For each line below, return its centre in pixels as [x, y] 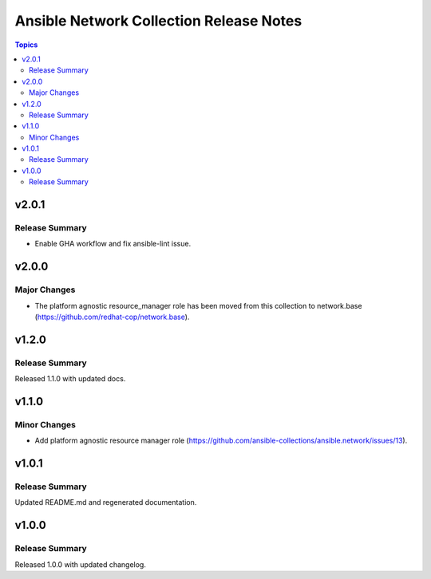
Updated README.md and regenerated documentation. [106, 502]
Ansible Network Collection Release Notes [158, 21]
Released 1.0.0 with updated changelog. [81, 564]
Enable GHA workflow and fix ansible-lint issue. [113, 244]
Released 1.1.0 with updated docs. [70, 379]
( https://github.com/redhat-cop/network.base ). [112, 317]
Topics [26, 45]
